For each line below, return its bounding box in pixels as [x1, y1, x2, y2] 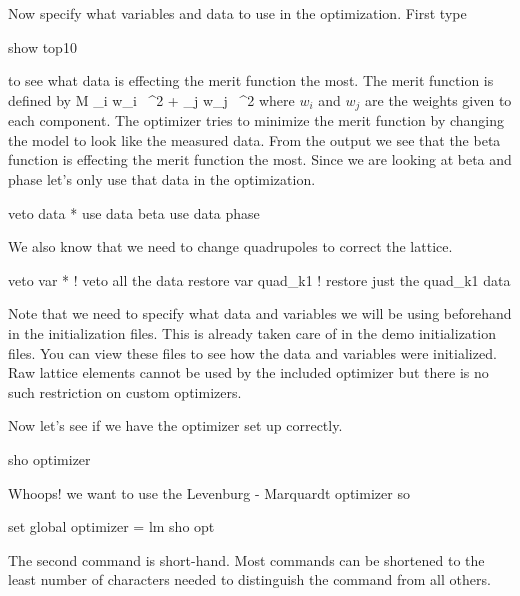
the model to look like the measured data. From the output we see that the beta [8, 129, 501, 150]
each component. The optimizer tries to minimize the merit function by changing [8, 110, 505, 131]
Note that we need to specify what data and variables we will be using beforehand [8, 303, 512, 324]
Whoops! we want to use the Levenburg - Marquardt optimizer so [8, 482, 410, 503]
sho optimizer [8, 448, 91, 469]
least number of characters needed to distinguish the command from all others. [8, 569, 491, 590]
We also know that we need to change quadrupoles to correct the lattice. [8, 236, 453, 257]
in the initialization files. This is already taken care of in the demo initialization [8, 322, 496, 343]
